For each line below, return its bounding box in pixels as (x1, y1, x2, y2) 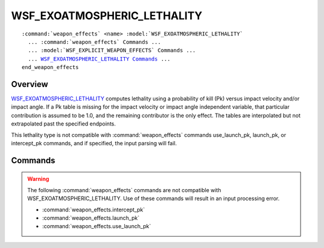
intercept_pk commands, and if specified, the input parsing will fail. (11, 139, 177, 147)
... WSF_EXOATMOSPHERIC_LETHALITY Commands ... (28, 55, 171, 62)
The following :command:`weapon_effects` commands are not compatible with (27, 186, 221, 193)
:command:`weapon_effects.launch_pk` (42, 214, 140, 222)
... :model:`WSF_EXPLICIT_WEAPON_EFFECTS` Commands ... (28, 47, 196, 54)
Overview (11, 79, 49, 89)
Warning (27, 175, 49, 183)
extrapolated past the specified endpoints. (11, 120, 116, 127)
